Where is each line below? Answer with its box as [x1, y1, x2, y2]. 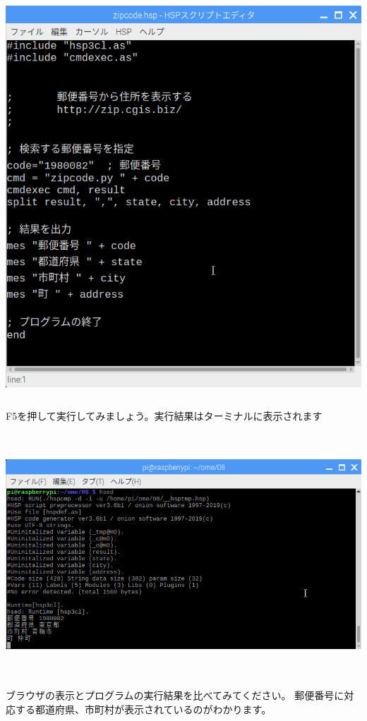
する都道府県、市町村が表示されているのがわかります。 [15, 701, 272, 716]
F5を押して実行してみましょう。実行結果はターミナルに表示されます [6, 408, 323, 423]
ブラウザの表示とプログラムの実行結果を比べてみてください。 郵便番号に [6, 688, 344, 703]
